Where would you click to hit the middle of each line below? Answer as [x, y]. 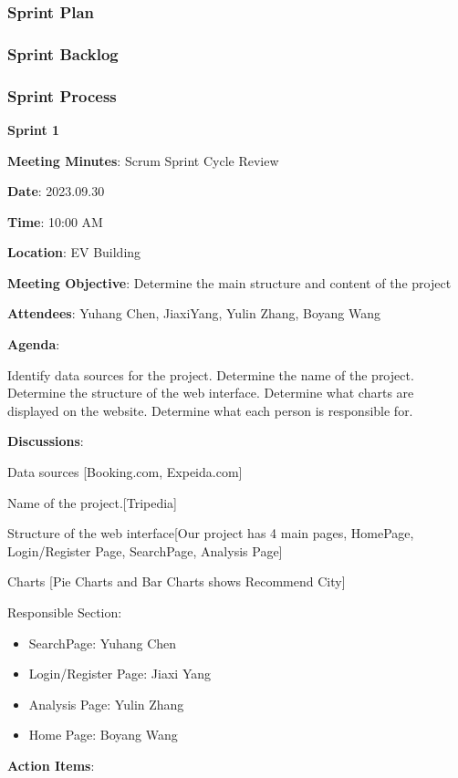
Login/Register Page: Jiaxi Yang [120, 674]
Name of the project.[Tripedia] [92, 502]
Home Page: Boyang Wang [103, 735]
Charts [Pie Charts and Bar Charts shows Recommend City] [177, 581]
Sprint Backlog [63, 53]
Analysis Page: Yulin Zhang [106, 704]
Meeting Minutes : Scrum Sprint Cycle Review [143, 160]
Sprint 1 [34, 129]
